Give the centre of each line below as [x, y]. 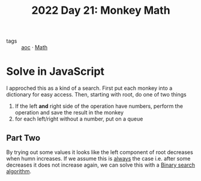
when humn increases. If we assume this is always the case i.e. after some [98, 158]
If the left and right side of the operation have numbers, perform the [99, 106]
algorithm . [19, 171]
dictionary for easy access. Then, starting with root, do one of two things [97, 95]
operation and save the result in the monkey [69, 113]
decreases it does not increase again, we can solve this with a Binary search [100, 165]
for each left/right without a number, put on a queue [79, 119]
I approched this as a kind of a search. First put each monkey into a [89, 88]
